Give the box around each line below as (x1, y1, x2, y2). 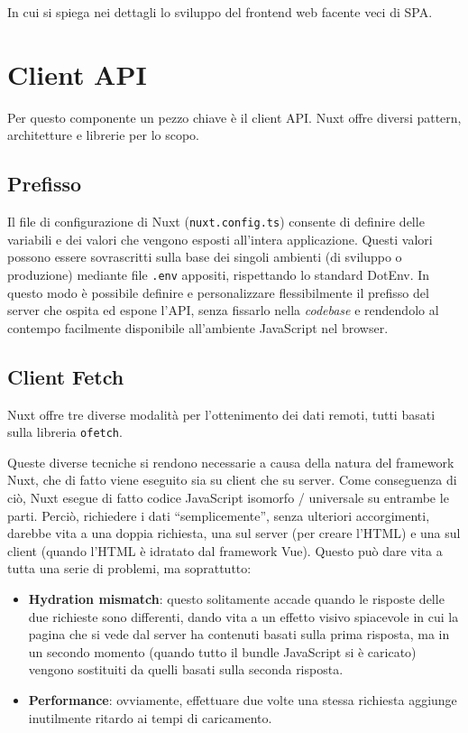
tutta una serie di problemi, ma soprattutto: (7, 559, 252, 578)
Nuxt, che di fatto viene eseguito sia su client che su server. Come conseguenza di (7, 470, 457, 489)
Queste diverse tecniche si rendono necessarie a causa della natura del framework (7, 452, 454, 471)
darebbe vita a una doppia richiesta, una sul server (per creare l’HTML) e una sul (7, 524, 461, 543)
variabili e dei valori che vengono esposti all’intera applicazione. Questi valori (7, 229, 433, 248)
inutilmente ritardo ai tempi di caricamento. (28, 708, 272, 727)
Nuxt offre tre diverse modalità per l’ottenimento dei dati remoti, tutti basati (7, 404, 436, 423)
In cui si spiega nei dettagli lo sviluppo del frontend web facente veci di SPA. (7, 3, 433, 21)
